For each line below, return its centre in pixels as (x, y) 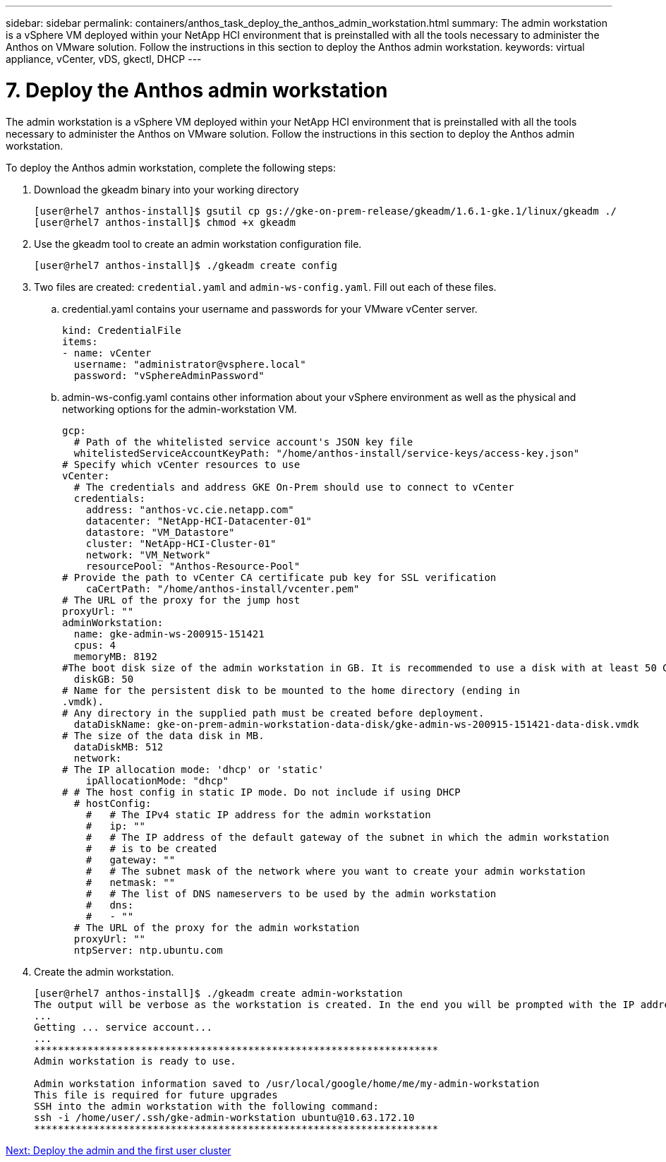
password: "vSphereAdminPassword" (169, 375)
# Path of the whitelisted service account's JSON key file (243, 442)
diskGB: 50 (104, 679)
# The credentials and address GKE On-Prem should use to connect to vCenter (294, 487)
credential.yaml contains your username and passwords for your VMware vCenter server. (270, 309)
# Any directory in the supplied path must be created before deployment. (273, 713)
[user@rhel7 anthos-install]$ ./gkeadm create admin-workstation (218, 993)
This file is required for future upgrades (156, 1095)
